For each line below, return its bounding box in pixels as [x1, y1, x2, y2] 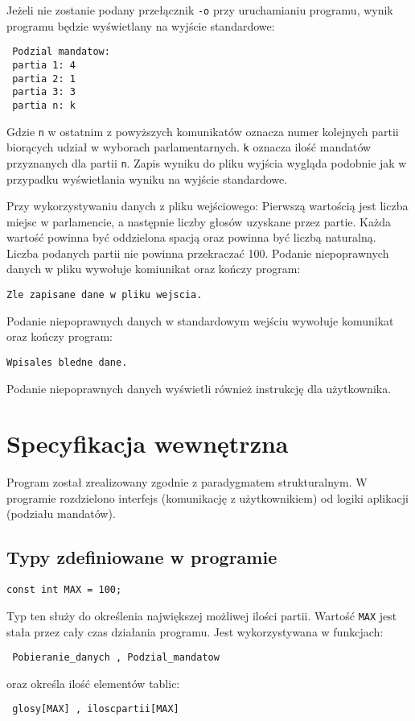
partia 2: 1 [12, 73, 76, 85]
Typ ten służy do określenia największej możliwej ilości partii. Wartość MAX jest [6, 607, 397, 624]
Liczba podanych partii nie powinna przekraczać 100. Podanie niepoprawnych [6, 244, 389, 261]
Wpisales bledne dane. [6, 356, 128, 368]
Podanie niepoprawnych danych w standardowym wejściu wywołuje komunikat [6, 312, 394, 329]
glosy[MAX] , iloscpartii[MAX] [12, 703, 179, 715]
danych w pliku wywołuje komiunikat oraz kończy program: [6, 260, 301, 277]
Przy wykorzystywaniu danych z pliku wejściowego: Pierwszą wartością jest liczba [6, 197, 409, 214]
